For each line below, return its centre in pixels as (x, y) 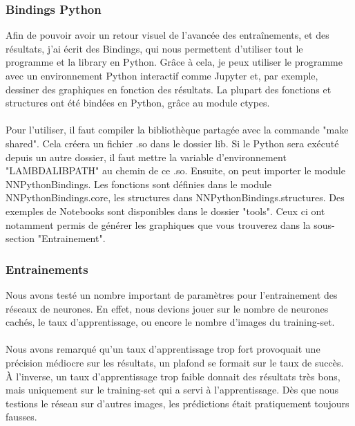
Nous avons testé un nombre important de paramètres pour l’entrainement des (172, 294)
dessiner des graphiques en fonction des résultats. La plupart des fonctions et (169, 89)
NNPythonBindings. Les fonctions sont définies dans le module (138, 184)
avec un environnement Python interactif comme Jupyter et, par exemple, (162, 75)
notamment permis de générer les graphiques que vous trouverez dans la (158, 224)
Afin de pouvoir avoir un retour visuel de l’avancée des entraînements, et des (167, 35)
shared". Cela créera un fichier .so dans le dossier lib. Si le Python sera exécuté (172, 143)
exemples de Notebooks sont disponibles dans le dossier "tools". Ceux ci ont (165, 211)
